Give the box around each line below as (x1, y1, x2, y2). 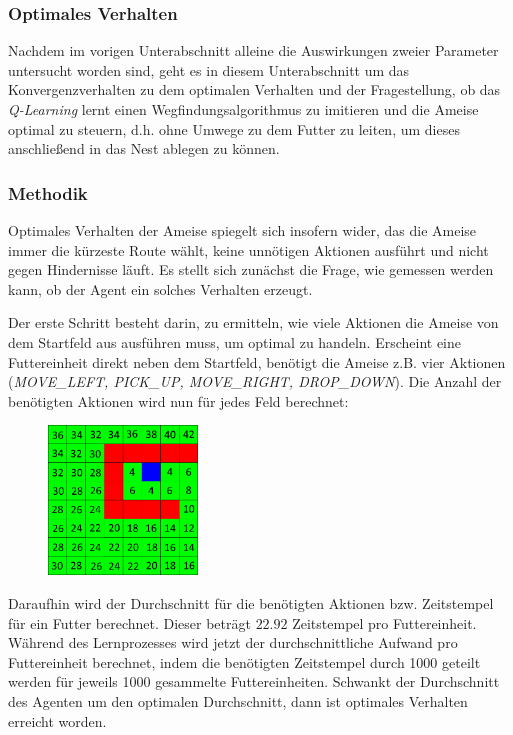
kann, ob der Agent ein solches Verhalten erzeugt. (8, 278, 313, 299)
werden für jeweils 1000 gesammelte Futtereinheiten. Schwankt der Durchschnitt (8, 671, 500, 692)
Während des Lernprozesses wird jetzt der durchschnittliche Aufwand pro (8, 632, 458, 653)
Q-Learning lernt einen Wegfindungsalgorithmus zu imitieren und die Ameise (8, 99, 479, 119)
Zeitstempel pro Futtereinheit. (292, 612, 477, 633)
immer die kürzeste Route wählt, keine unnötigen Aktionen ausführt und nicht (8, 239, 489, 260)
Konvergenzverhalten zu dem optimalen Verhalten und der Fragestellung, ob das (8, 79, 501, 100)
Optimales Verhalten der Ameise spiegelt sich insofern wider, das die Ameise (8, 220, 477, 240)
